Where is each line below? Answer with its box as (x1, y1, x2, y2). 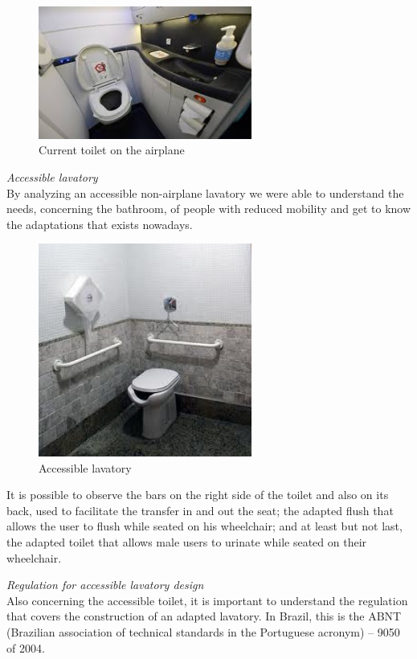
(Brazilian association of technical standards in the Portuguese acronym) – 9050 (6, 623, 400, 640)
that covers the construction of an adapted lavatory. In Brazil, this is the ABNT (6, 608, 402, 624)
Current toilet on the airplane (39, 141, 185, 158)
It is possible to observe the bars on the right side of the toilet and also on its (6, 486, 389, 503)
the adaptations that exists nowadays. (6, 215, 193, 232)
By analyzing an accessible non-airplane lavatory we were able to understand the (6, 184, 404, 201)
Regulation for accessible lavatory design (6, 576, 204, 593)
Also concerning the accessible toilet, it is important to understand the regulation (6, 591, 408, 608)
